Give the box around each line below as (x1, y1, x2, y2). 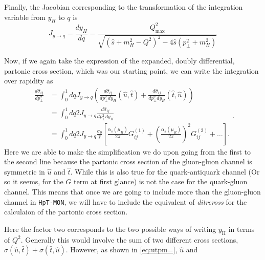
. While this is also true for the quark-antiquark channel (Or (70, 166, 260, 177)
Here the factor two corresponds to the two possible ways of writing (4, 223, 216, 234)
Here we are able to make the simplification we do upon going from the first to (4, 146, 251, 157)
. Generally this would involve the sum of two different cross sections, (20, 234, 238, 245)
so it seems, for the (4, 176, 63, 187)
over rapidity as (4, 75, 53, 86)
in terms (228, 223, 255, 234)
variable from (4, 11, 46, 22)
